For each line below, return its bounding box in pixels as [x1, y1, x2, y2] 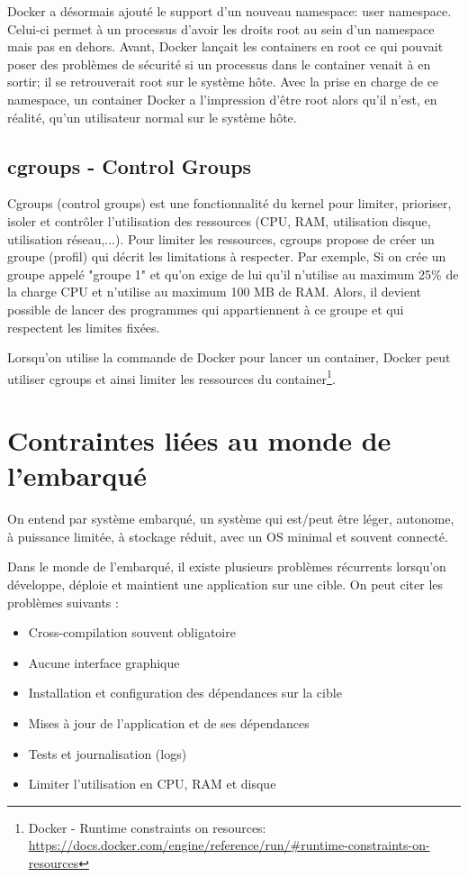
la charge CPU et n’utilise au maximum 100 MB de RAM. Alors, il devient [7, 282, 422, 301]
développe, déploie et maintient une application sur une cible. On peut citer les [7, 575, 444, 594]
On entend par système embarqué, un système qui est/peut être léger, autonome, [7, 509, 454, 528]
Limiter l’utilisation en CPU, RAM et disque [28, 774, 276, 793]
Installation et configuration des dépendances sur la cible [28, 683, 342, 702]
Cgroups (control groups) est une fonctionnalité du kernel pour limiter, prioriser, [7, 194, 452, 213]
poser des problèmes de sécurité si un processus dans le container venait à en [7, 54, 431, 73]
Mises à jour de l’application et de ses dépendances [28, 714, 310, 733]
